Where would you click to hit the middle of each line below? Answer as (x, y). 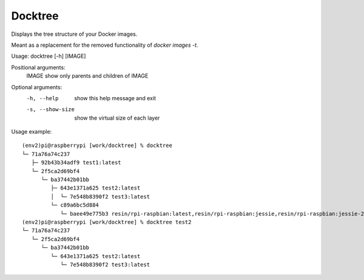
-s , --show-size (51, 110)
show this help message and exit (115, 98)
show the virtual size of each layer (117, 118)
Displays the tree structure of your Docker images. (74, 34)
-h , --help (42, 98)
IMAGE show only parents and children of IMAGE (87, 76)
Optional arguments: (37, 87)
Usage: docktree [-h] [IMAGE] (49, 56)
